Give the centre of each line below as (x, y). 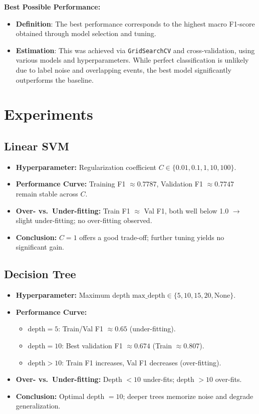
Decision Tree (40, 274)
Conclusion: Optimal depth (60, 396)
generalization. (38, 406)
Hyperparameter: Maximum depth (73, 295)
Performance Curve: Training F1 (71, 184)
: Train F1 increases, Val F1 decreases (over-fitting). (142, 362)
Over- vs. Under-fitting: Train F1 (73, 210)
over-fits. (228, 379)
